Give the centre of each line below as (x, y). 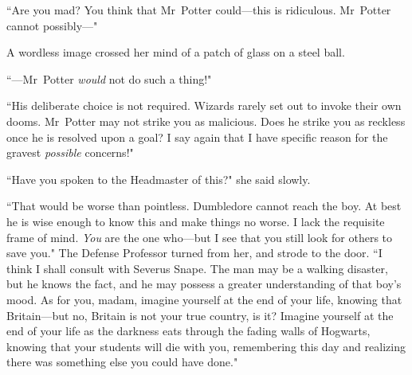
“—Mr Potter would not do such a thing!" (109, 78)
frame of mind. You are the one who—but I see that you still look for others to (200, 237)
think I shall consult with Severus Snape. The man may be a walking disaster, (197, 268)
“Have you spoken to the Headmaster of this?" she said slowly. (159, 179)
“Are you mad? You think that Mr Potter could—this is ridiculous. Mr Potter (199, 10)
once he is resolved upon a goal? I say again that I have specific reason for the (197, 137)
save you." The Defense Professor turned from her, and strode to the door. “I (194, 253)
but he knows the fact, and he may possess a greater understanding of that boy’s (204, 284)
